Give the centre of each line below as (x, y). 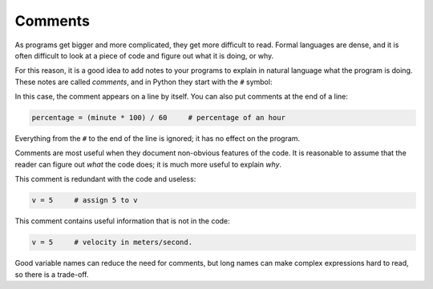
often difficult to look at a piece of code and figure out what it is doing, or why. (144, 55)
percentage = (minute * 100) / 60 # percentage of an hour (159, 118)
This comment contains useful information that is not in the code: (122, 221)
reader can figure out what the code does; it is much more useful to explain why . (148, 164)
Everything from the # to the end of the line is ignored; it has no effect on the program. (158, 138)
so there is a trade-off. (52, 274)
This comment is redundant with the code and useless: (105, 179)
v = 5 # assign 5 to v (85, 201)
